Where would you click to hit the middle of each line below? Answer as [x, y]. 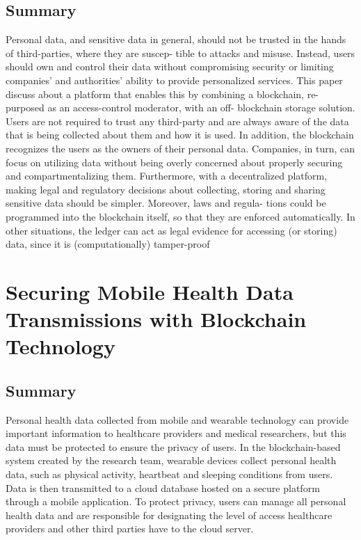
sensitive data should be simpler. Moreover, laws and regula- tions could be [166, 203]
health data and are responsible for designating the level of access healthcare [169, 515]
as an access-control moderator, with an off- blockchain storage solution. [201, 108]
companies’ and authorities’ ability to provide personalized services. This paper [174, 80]
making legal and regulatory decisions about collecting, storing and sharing [166, 189]
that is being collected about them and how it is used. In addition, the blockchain [180, 135]
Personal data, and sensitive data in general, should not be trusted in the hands [176, 39]
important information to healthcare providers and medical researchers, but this [176, 433]
